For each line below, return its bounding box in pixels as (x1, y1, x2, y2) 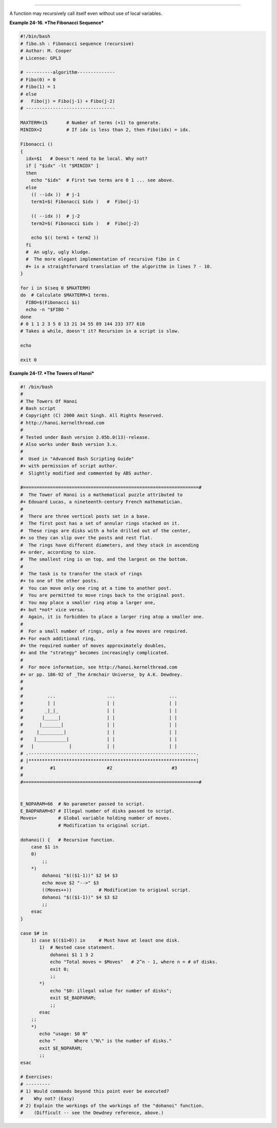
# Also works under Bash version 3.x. (20, 442, 118, 447)
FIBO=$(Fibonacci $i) (26, 299, 81, 305)
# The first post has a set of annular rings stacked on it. (20, 520, 180, 527)
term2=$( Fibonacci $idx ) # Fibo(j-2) (31, 220, 140, 226)
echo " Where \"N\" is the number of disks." (39, 1038, 172, 1044)
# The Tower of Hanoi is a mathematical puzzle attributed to (20, 492, 183, 498)
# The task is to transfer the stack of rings (20, 571, 142, 577)
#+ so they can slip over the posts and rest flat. (20, 535, 153, 541)
